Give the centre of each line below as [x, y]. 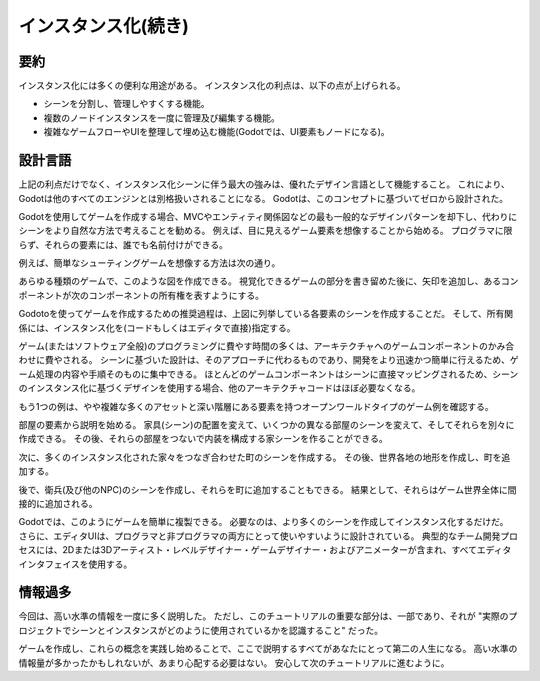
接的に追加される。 [58, 503]
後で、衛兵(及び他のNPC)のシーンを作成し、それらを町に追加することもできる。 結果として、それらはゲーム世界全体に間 [267, 489]
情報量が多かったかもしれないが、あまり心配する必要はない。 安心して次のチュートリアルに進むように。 [234, 662]
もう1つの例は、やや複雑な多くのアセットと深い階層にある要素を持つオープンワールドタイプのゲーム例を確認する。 [256, 406]
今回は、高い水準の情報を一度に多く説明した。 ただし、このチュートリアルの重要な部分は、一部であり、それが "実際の [263, 616]
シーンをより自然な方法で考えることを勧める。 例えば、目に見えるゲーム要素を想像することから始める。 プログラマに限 [265, 231]
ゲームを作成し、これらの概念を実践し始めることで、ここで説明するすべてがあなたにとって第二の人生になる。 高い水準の [268, 649]
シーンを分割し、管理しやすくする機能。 [126, 104]
